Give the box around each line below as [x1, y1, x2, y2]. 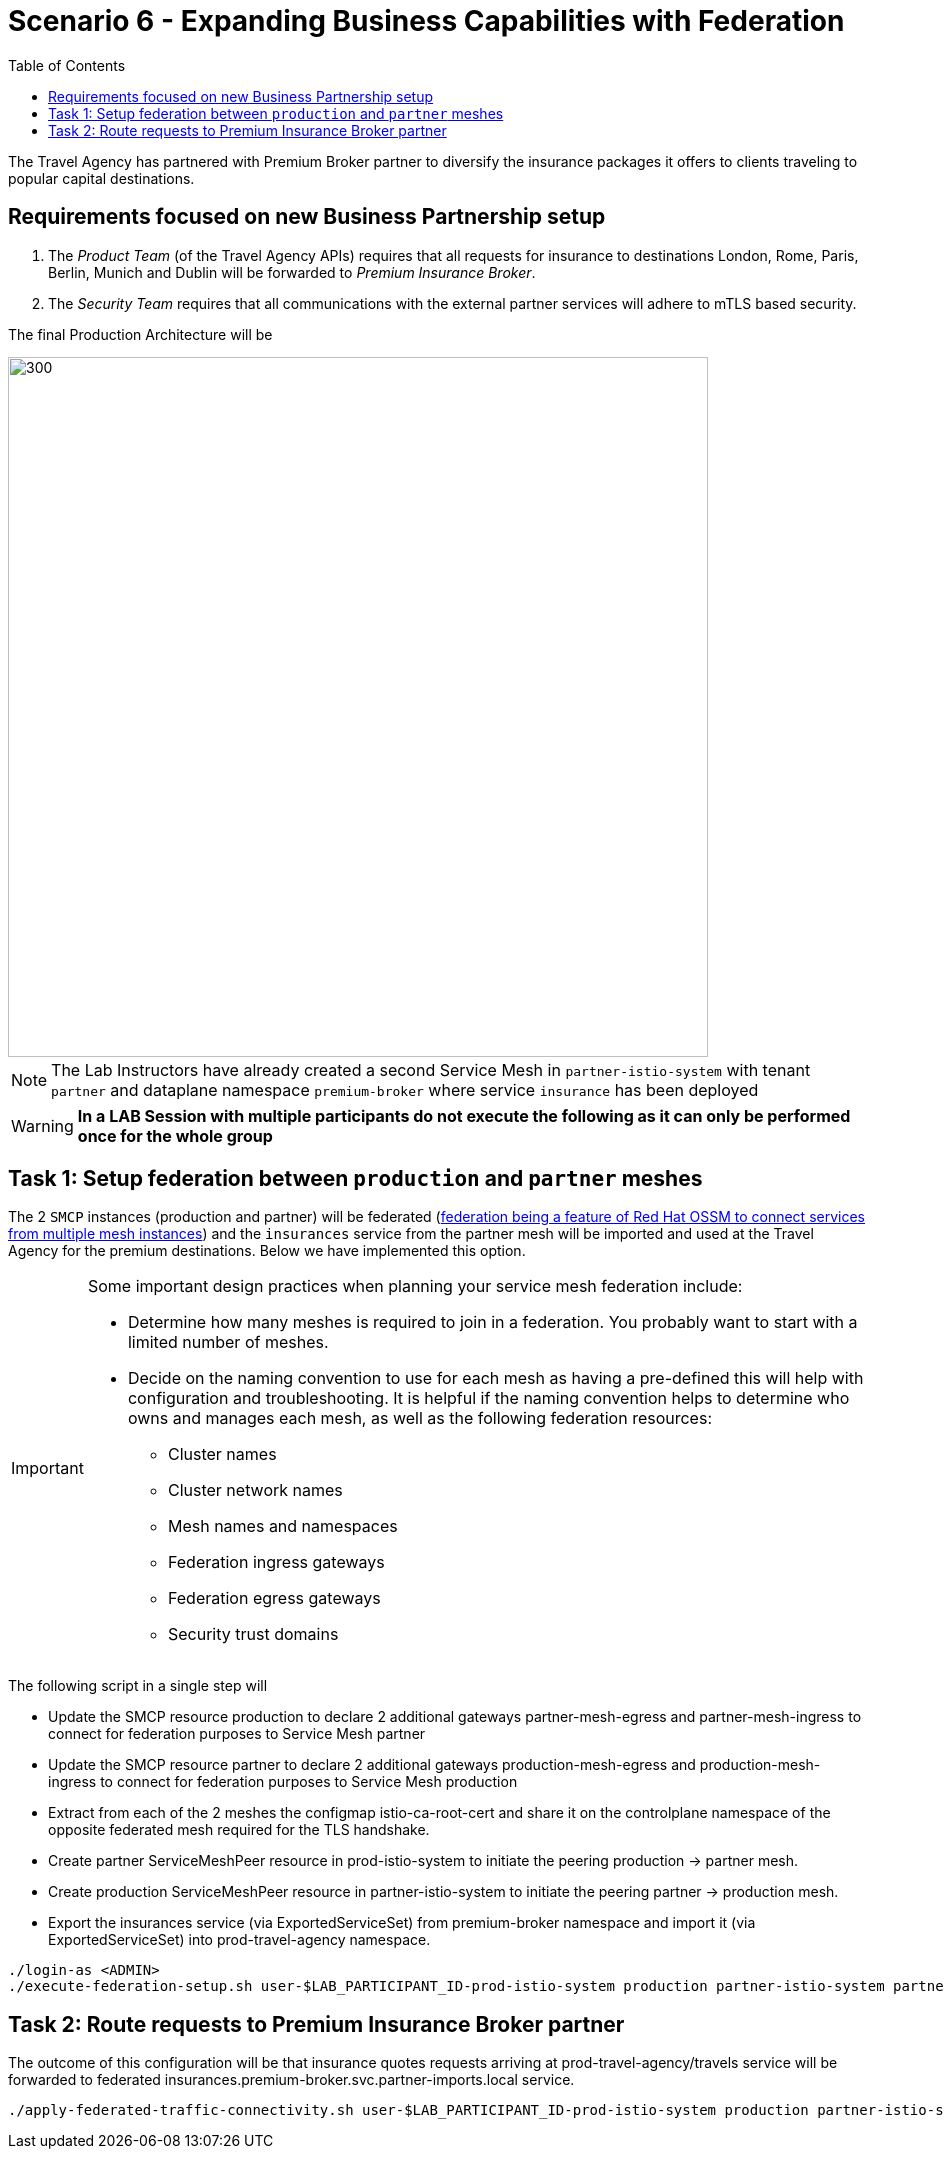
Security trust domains [167, 1624, 339, 1645]
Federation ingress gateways [167, 1552, 385, 1573]
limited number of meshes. [127, 1332, 329, 1353]
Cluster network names [167, 1480, 343, 1501]
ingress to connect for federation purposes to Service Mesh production [48, 1773, 518, 1791]
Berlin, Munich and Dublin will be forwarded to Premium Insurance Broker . [48, 263, 536, 281]
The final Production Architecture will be [8, 325, 273, 343]
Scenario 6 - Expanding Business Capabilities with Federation [8, 4, 845, 38]
